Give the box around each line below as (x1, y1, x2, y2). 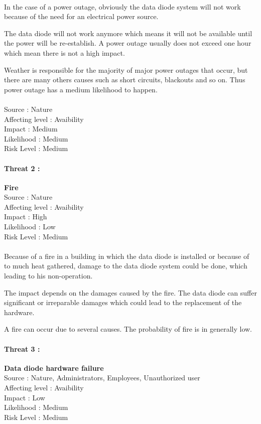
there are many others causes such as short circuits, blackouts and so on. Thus (4, 74, 245, 85)
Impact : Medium (4, 123, 58, 134)
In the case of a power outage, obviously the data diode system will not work (4, 1, 241, 12)
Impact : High (4, 211, 47, 222)
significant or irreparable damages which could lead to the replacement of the (4, 297, 242, 308)
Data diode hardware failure (4, 362, 104, 373)
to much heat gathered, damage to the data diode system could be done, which (4, 260, 247, 271)
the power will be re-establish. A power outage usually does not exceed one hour (4, 38, 251, 48)
